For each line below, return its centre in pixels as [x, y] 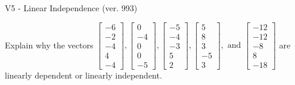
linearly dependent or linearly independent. [83, 75]
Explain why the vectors [49, 45]
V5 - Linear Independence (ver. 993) [71, 8]
